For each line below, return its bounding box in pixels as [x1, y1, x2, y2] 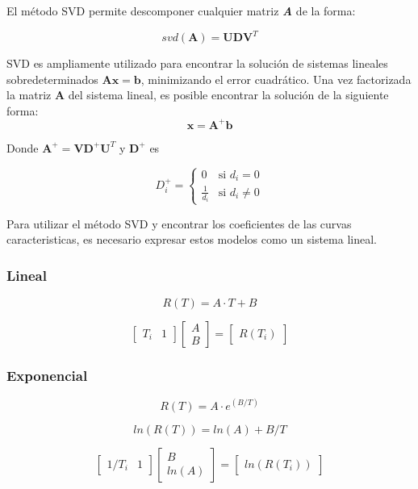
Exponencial [6, 365, 88, 385]
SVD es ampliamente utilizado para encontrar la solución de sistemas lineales [6, 55, 388, 72]
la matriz [6, 86, 52, 103]
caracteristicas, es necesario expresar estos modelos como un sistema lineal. [6, 231, 377, 248]
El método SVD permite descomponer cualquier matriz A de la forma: [6, 2, 356, 19]
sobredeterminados [6, 70, 98, 87]
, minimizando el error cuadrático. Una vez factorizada [140, 70, 412, 87]
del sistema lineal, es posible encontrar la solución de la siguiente [68, 86, 389, 103]
